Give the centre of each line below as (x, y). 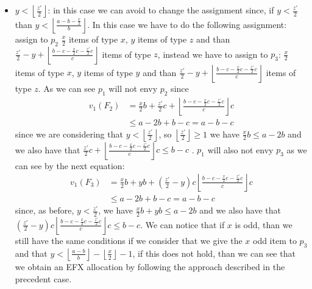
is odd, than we (264, 224)
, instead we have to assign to (213, 54)
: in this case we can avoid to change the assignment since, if (161, 10)
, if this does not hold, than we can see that (214, 253)
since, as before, (44, 210)
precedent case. (43, 278)
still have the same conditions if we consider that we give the (129, 241)
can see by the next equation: (70, 165)
